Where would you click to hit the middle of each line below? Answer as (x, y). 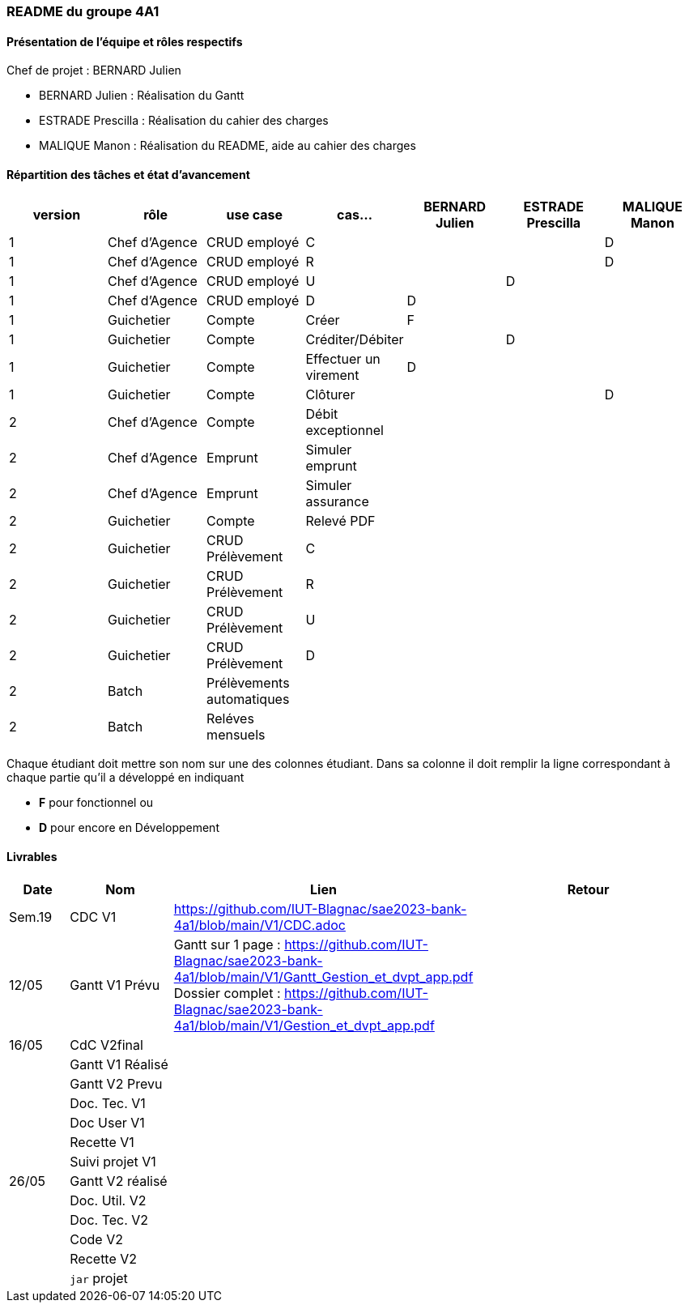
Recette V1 (102, 1142)
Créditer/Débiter (355, 340)
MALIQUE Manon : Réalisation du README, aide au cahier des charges (228, 146)
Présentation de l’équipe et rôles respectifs (125, 41)
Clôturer (330, 395)
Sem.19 (31, 917)
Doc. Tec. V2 (109, 1219)
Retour (588, 889)
